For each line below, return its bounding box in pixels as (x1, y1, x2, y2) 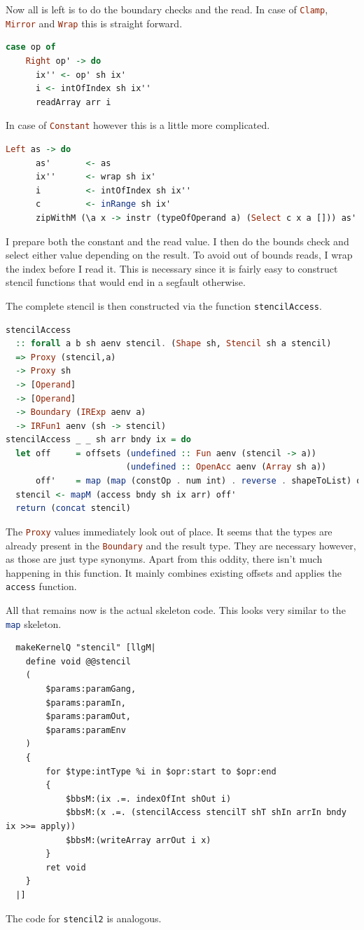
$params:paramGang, (45, 684, 136, 695)
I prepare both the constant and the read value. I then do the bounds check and (6, 233, 349, 248)
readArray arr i (35, 97, 111, 107)
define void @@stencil (25, 656, 131, 666)
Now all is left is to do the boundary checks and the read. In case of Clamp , (6, 2, 328, 16)
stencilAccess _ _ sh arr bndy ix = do (6, 435, 191, 445)
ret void (45, 862, 86, 873)
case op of (6, 42, 56, 53)
